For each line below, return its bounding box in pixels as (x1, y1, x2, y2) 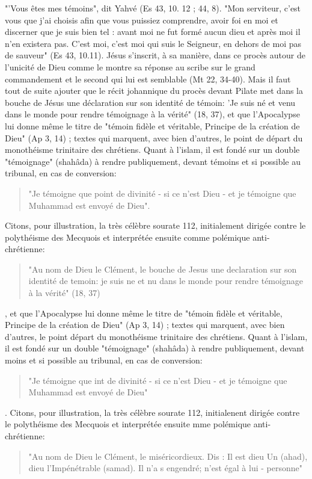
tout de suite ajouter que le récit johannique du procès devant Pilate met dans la (5, 84, 303, 97)
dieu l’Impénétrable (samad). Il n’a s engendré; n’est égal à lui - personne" (28, 462, 303, 474)
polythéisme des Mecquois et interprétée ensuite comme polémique (5, 230, 250, 243)
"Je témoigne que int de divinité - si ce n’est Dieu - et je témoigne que (28, 374, 287, 386)
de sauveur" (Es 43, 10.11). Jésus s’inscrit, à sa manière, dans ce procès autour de (5, 49, 305, 61)
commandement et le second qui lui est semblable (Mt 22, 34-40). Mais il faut (5, 72, 291, 85)
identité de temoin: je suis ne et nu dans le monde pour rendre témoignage (28, 274, 303, 287)
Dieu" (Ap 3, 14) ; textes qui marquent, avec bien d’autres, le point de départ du (5, 131, 303, 144)
